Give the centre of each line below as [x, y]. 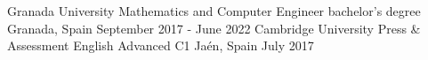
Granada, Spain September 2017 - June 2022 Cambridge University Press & [214, 28]
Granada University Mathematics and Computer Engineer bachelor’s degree [214, 11]
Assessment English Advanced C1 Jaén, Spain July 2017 [161, 45]
